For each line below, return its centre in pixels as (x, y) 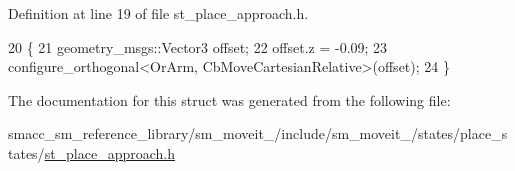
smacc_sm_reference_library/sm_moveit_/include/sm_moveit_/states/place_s (258, 133)
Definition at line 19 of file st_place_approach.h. (158, 13)
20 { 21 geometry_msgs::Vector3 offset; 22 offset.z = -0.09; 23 (198, 46)
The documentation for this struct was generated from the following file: (229, 99)
